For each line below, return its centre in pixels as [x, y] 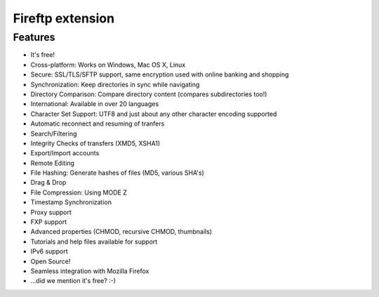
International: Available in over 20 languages [95, 104]
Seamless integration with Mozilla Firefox [90, 271]
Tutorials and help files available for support [94, 242]
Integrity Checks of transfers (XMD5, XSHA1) [95, 143]
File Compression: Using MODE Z [79, 192]
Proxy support [51, 212]
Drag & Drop [48, 183]
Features [34, 37]
